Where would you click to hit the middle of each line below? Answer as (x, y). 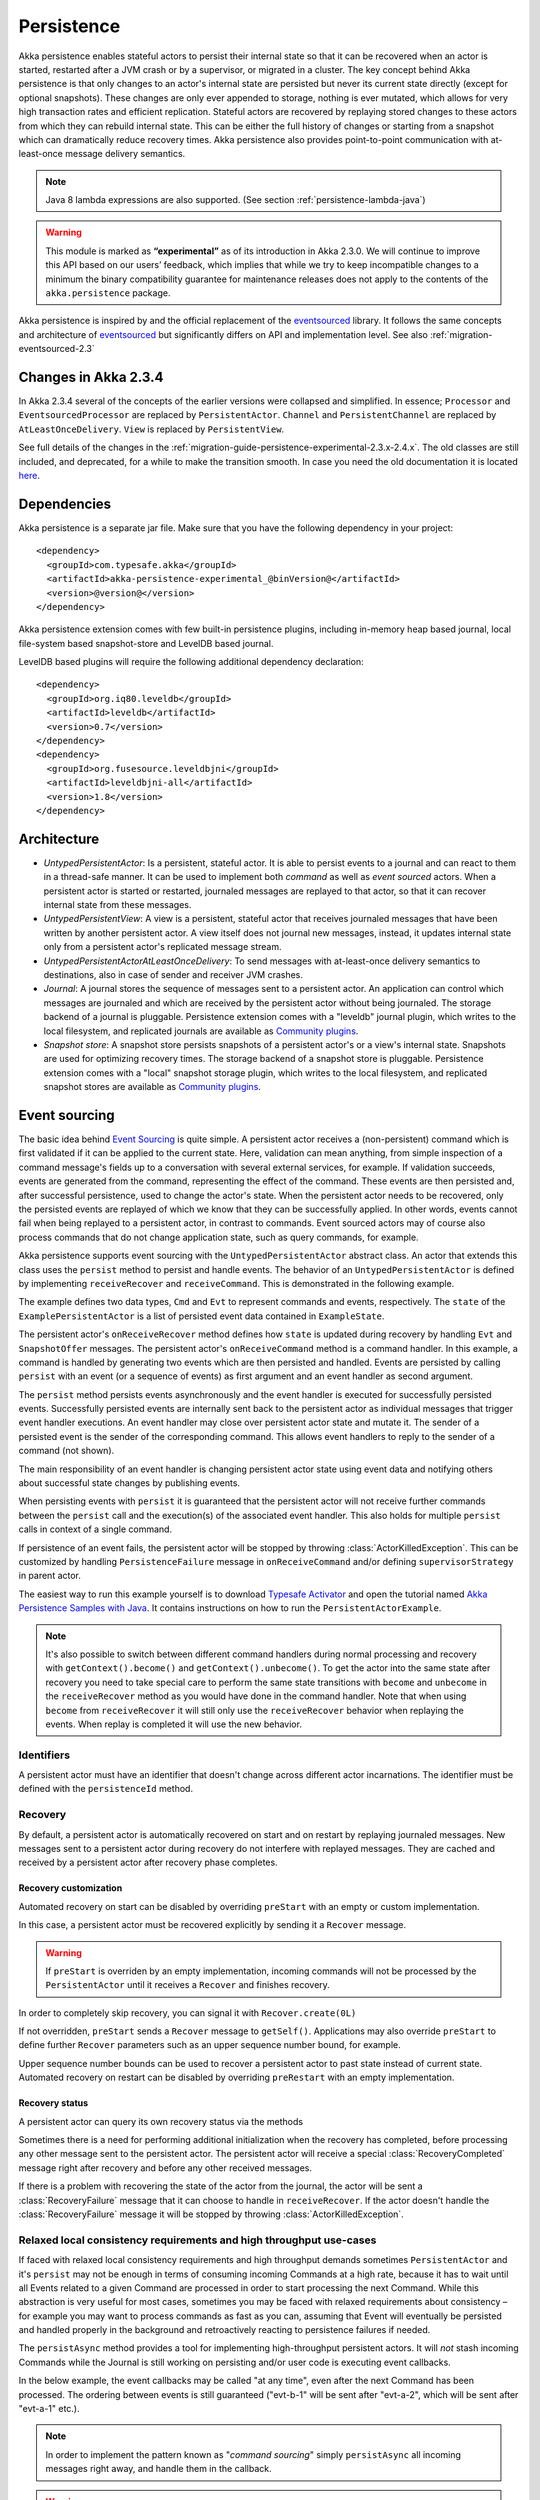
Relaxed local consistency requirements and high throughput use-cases (197, 2240)
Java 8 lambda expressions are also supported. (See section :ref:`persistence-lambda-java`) (235, 200)
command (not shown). (66, 1451)
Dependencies (65, 503)
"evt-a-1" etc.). (49, 2409)
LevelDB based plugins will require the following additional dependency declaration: (191, 662)
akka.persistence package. (108, 293)
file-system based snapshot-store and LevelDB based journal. (146, 643)
